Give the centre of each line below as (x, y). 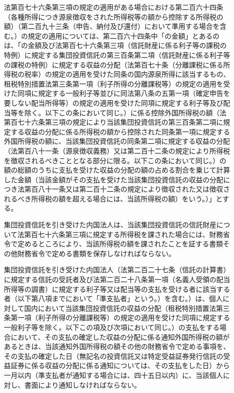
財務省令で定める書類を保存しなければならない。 (96, 253)
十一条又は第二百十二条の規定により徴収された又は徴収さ (137, 189)
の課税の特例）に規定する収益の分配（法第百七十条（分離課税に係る (114, 64)
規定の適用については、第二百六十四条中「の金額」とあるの (124, 35)
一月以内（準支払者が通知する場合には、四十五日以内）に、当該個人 (114, 375)
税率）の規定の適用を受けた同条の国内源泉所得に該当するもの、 (127, 74)
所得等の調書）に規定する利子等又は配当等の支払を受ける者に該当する (117, 289)
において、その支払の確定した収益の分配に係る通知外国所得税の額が (120, 337)
